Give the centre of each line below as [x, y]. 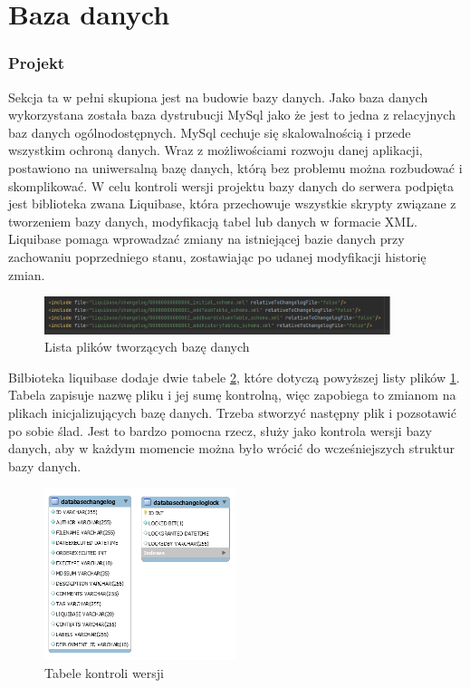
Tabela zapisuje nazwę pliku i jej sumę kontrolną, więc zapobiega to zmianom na [232, 395]
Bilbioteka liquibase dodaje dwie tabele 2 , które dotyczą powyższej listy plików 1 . [234, 377]
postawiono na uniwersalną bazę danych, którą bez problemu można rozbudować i [235, 167]
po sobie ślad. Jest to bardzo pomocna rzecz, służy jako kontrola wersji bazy [220, 430]
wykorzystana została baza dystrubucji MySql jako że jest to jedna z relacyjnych [232, 115]
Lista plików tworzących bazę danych [147, 347]
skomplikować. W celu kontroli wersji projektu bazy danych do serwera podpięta [231, 185]
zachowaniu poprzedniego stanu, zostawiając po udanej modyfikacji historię [217, 256]
